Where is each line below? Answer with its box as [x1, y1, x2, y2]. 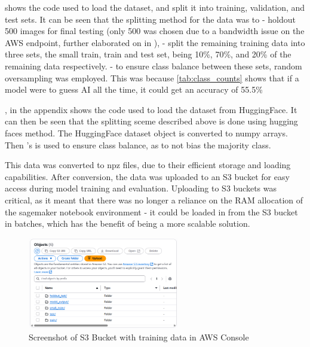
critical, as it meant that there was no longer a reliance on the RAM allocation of [5, 193, 303, 206]
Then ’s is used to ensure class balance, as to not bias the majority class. [5, 138, 271, 151]
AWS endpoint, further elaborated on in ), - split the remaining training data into [5, 36, 305, 48]
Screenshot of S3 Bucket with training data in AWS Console [29, 330, 249, 343]
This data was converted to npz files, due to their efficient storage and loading [5, 159, 291, 171]
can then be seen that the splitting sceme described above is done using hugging [5, 115, 298, 127]
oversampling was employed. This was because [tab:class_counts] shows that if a [5, 71, 299, 84]
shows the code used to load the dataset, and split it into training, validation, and [5, 1, 305, 13]
